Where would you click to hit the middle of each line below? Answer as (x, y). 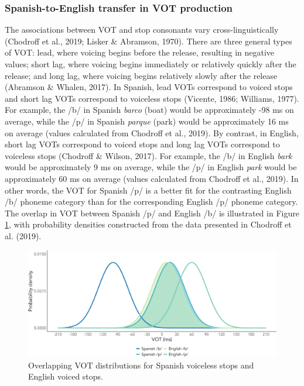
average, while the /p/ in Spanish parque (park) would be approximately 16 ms (147, 121)
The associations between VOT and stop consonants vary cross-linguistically (142, 30)
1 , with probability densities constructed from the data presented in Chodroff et (148, 224)
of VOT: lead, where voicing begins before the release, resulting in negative (140, 52)
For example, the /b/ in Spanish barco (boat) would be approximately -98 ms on (149, 110)
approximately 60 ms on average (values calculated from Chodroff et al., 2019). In (152, 178)
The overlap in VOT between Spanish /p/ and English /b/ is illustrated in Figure (152, 213)
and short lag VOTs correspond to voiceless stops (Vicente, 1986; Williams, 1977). (152, 98)
